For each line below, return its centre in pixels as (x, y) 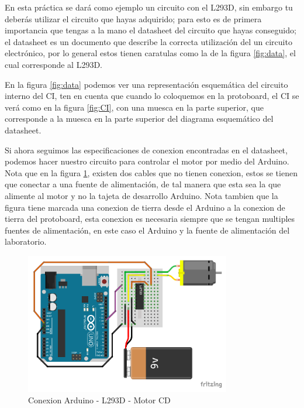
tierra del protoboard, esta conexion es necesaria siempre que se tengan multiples (150, 219)
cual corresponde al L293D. (53, 64)
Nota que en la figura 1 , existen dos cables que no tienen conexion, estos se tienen (151, 172)
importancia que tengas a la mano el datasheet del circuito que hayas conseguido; (151, 30)
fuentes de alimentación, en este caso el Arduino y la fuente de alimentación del (147, 230)
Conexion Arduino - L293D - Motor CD (99, 400)
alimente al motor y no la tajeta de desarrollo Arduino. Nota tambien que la (141, 195)
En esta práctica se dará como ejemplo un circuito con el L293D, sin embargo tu (149, 7)
